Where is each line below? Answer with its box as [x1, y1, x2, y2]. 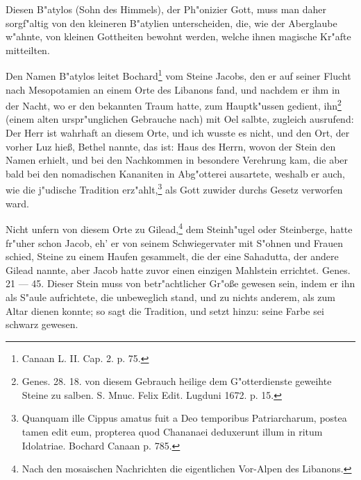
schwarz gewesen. [6, 317, 78, 332]
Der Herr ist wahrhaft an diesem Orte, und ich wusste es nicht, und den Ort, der [6, 126, 350, 140]
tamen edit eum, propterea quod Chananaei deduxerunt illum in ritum [22, 425, 323, 439]
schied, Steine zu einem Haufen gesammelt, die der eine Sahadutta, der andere [6, 249, 339, 264]
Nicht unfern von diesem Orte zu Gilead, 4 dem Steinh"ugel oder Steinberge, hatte [6, 220, 353, 236]
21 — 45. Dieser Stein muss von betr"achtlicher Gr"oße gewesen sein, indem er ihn [6, 276, 355, 291]
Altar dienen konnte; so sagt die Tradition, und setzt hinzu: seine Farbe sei [6, 303, 324, 318]
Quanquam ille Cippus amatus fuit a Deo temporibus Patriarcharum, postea [22, 411, 347, 425]
